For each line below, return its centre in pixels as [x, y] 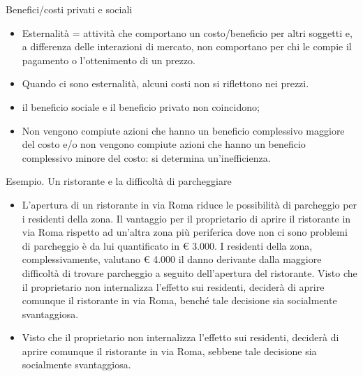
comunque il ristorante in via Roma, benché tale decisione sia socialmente [179, 300]
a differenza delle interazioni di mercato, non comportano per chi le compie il [187, 46]
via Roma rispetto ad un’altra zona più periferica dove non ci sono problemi [185, 232]
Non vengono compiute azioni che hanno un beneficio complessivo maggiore [183, 130]
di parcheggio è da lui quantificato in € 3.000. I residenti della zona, [167, 245]
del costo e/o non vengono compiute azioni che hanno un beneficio [164, 144]
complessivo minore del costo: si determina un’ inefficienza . [146, 157]
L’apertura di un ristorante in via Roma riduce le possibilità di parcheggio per [190, 204]
